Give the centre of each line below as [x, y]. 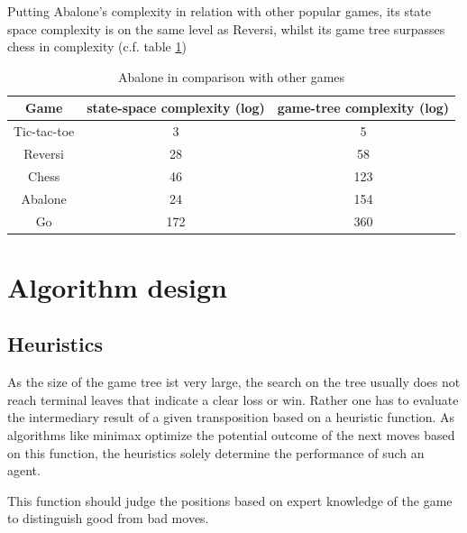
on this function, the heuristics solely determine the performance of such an [216, 452]
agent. [24, 470]
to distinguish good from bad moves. [108, 518]
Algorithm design [117, 286]
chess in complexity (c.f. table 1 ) [97, 46]
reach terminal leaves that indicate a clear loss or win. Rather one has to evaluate [233, 399]
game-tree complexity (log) [363, 108]
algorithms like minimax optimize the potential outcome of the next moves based [231, 435]
